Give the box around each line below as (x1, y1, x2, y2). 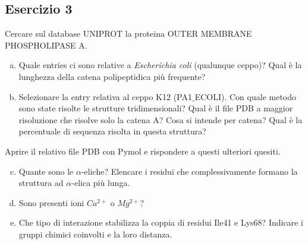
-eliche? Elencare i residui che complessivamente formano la (81, 165, 298, 177)
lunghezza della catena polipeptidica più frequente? (18, 70, 206, 82)
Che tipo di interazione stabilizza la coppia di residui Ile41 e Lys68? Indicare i (18, 216, 303, 229)
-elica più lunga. (71, 176, 130, 189)
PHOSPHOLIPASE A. (5, 38, 87, 51)
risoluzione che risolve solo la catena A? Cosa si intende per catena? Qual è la (18, 113, 303, 126)
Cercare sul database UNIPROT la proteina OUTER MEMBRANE (5, 27, 252, 40)
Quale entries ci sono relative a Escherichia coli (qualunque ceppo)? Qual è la (18, 59, 302, 71)
